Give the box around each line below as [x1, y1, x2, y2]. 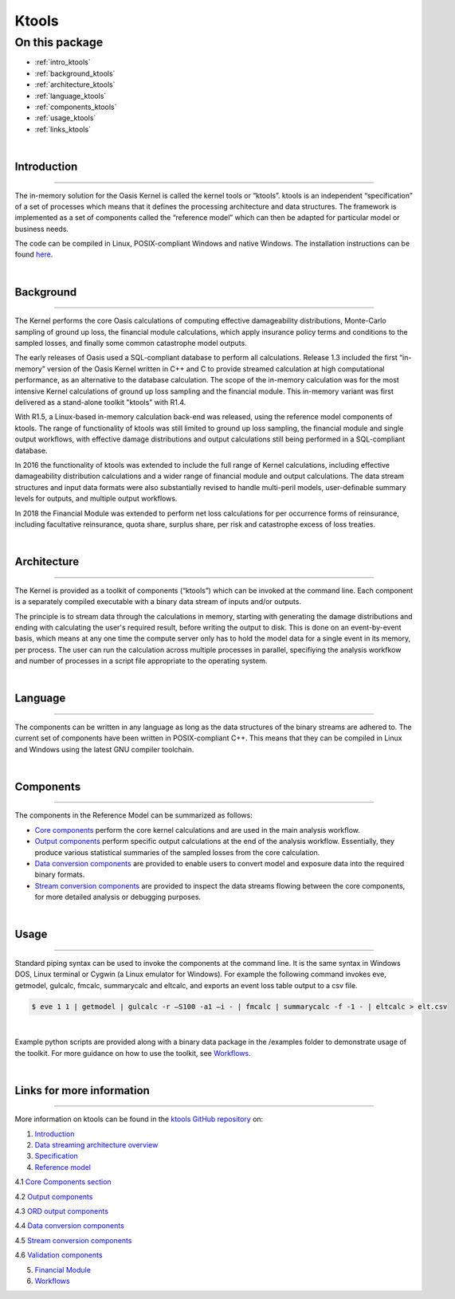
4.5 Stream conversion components [14, 1235, 132, 1245]
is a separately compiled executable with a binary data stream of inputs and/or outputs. [14, 597, 302, 606]
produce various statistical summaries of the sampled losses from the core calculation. [34, 847, 320, 857]
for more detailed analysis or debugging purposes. [34, 893, 202, 902]
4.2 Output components [14, 1191, 93, 1201]
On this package [14, 35, 104, 49]
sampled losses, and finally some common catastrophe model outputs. [14, 339, 247, 348]
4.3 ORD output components [14, 1207, 109, 1216]
